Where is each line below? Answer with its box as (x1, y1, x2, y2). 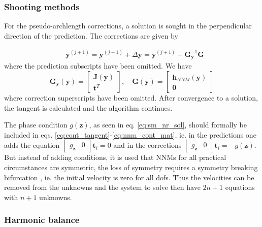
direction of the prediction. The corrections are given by (4, 30, 178, 41)
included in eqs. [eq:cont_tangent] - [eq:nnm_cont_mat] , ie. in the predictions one (4, 129, 256, 140)
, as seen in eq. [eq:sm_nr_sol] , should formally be (89, 119, 247, 130)
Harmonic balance (4, 213, 80, 226)
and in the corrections (113, 140, 182, 150)
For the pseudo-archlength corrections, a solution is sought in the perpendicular (4, 20, 252, 31)
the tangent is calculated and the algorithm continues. (4, 102, 173, 113)
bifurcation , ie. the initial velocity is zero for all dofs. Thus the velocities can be (4, 172, 254, 182)
